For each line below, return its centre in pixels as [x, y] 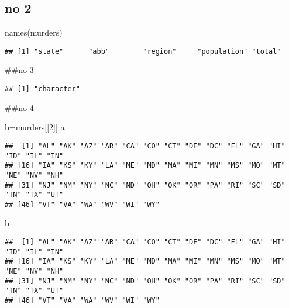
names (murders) [34, 32]
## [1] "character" [42, 89]
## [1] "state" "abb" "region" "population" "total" [143, 51]
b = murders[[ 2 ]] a [35, 127]
